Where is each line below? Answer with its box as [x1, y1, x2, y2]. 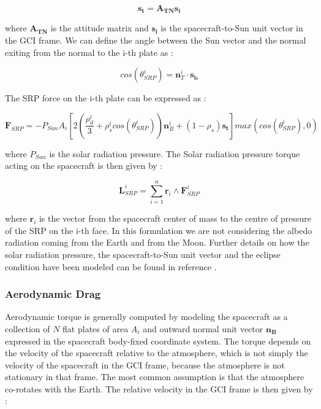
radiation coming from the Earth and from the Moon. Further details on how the [5, 236, 309, 249]
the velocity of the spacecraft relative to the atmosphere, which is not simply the [5, 346, 308, 359]
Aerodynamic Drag [5, 286, 101, 302]
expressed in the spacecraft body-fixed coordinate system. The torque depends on [5, 334, 311, 347]
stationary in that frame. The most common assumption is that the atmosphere [5, 370, 304, 383]
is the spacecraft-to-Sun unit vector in [160, 21, 303, 34]
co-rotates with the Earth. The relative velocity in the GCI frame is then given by [5, 382, 313, 395]
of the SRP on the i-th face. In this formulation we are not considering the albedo [5, 224, 312, 236]
